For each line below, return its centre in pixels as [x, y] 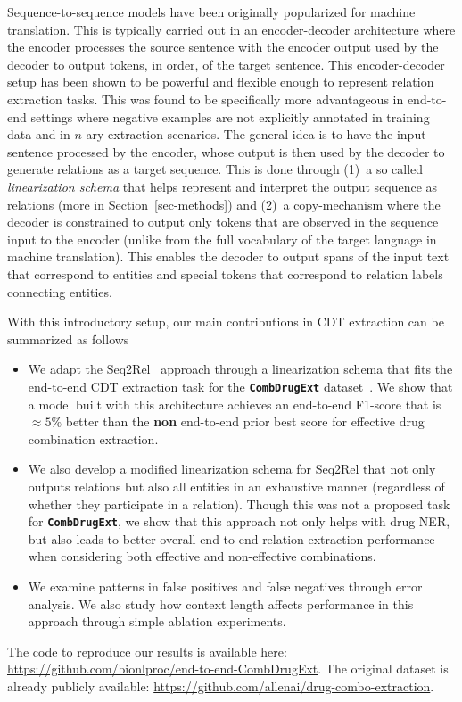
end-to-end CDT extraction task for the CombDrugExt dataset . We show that [240, 386]
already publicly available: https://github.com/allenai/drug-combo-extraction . [221, 685]
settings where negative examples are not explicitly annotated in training [230, 116]
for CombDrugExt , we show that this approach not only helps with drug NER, [239, 521]
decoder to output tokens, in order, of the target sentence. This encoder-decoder [226, 64]
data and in [39, 134]
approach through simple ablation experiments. [157, 621]
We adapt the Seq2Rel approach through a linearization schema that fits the [240, 369]
